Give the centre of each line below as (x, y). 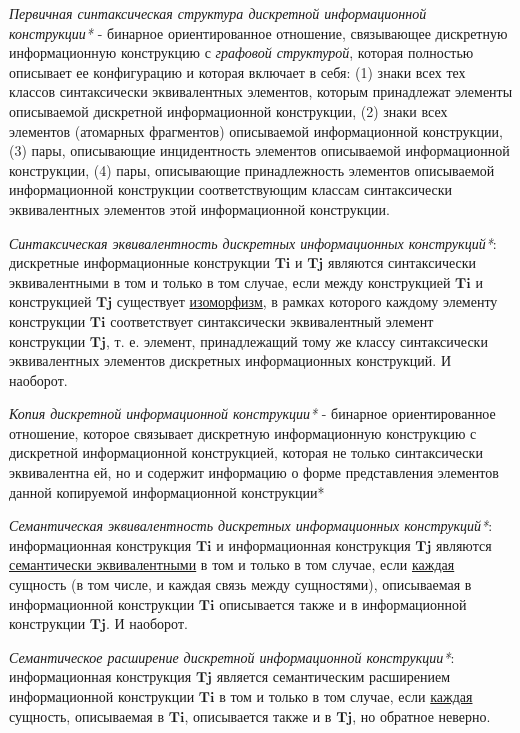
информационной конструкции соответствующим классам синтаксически (230, 189)
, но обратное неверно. (421, 715)
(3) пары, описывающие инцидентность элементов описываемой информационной (259, 150)
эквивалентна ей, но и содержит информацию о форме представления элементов (254, 472)
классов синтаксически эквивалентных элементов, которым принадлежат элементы (261, 91)
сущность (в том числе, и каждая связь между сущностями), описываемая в (240, 584)
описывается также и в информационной (343, 603)
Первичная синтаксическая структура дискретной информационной (218, 13)
